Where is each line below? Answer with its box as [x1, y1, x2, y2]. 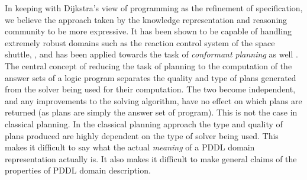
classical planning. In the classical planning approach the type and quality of [5, 117, 283, 130]
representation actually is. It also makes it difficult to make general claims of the [5, 152, 297, 165]
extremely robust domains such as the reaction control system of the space [5, 36, 275, 49]
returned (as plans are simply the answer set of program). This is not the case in [5, 106, 298, 118]
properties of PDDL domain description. [5, 164, 151, 176]
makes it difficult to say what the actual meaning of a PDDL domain [5, 141, 255, 153]
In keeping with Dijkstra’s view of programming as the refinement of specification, [5, 2, 303, 14]
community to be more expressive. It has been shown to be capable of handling [5, 25, 292, 37]
